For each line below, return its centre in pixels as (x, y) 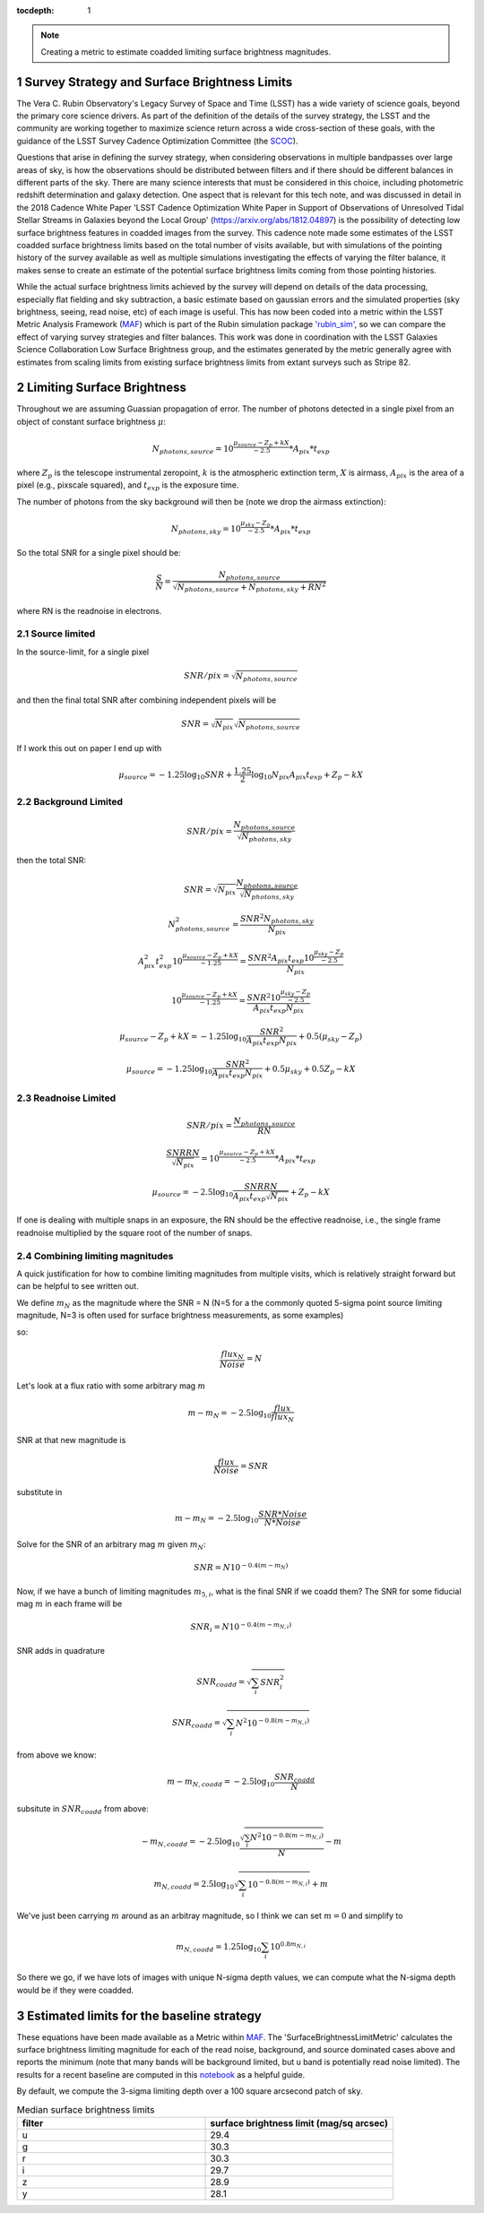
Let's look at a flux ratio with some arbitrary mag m (111, 1386)
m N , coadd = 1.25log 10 (219, 1948)
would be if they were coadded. (75, 1990)
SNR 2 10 (264, 997)
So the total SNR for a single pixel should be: (99, 552)
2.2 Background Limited (70, 802)
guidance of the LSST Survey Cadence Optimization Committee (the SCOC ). (157, 141)
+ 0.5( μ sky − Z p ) (330, 1037)
